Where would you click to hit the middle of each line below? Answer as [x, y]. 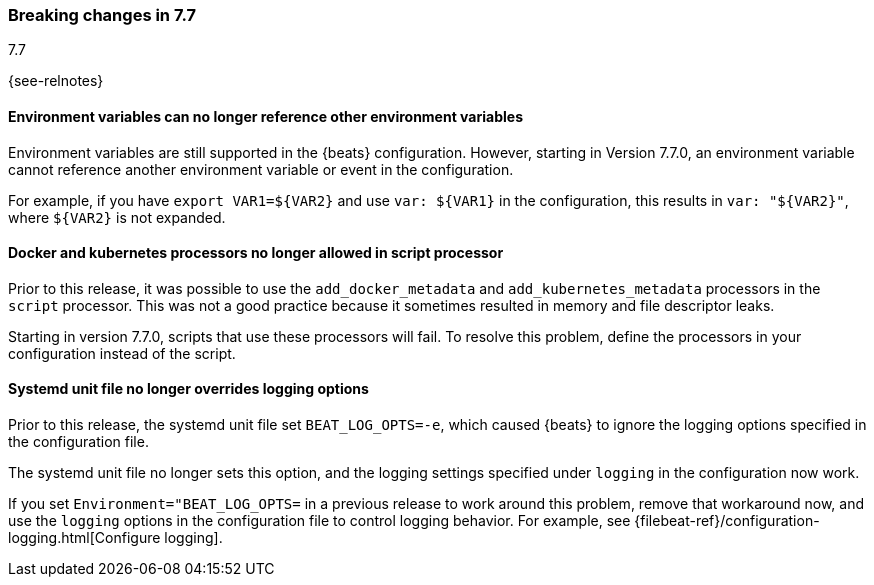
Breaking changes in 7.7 [102, 15]
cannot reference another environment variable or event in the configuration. [261, 169]
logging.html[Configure [84, 538]
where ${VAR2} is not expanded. [117, 217]
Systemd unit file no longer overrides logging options [188, 389]
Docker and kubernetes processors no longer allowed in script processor [256, 253]
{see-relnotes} [56, 81]
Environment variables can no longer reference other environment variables [265, 116]
